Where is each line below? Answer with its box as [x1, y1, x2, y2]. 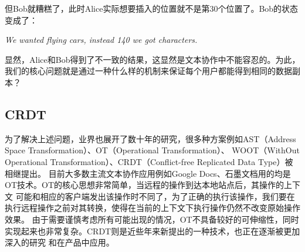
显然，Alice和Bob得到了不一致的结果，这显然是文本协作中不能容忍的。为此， [5, 53, 300, 65]
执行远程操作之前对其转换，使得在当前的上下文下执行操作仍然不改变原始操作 [5, 201, 300, 214]
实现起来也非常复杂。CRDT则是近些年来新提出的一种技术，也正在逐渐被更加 [5, 224, 300, 237]
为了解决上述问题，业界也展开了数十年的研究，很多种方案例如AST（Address [5, 132, 296, 145]
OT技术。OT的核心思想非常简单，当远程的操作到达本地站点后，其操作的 [5, 179, 284, 191]
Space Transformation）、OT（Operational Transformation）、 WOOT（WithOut [5, 144, 300, 156]
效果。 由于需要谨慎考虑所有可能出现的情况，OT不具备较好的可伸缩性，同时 [5, 213, 299, 225]
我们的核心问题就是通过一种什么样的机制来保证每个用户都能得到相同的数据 [5, 65, 292, 77]
